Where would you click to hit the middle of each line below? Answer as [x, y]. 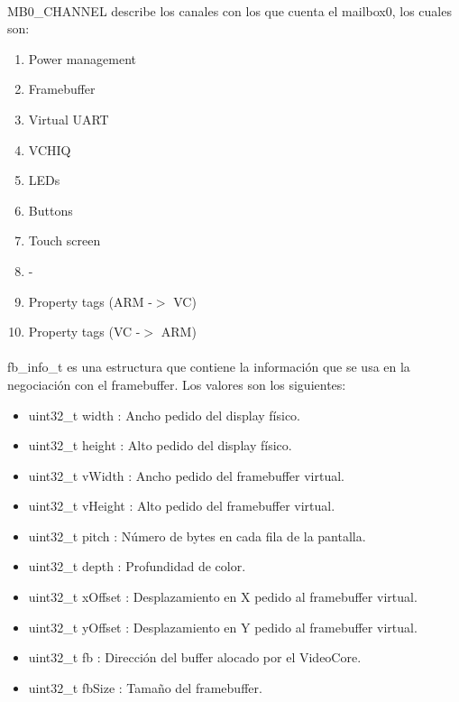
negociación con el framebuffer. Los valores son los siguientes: [177, 384]
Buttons [50, 210]
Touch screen [64, 240]
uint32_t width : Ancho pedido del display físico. [164, 415]
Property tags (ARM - [90, 301]
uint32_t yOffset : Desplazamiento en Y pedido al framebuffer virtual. [223, 627]
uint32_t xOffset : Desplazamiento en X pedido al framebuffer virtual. [223, 597]
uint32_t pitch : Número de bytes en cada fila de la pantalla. [197, 536]
